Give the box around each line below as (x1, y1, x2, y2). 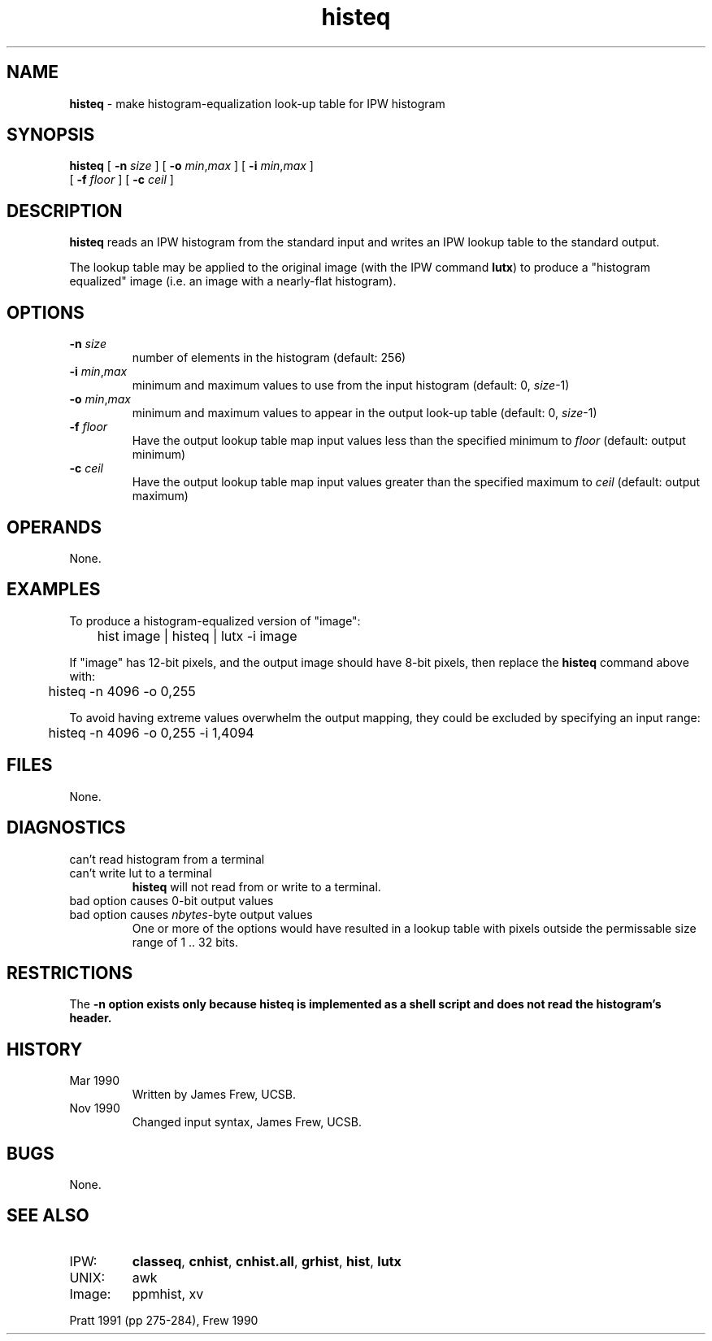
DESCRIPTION (7, 200, 123, 221)
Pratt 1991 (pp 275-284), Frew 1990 (69, 1313, 258, 1327)
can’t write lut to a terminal (69, 865, 212, 880)
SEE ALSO (7, 1205, 89, 1226)
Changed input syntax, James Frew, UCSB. (132, 1115, 362, 1130)
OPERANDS (7, 516, 102, 538)
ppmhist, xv (132, 1285, 204, 1302)
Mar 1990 (69, 1073, 119, 1088)
